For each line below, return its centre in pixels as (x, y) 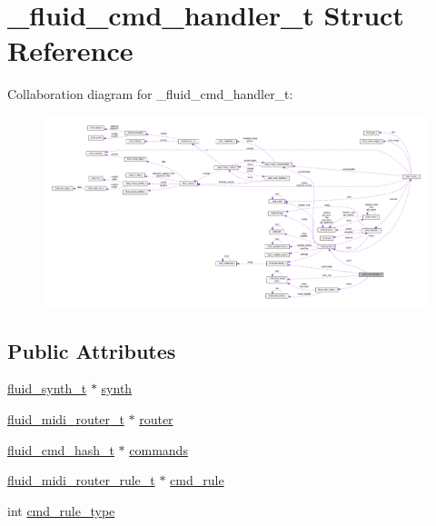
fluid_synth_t (47, 388)
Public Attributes (92, 350)
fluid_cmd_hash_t (61, 449)
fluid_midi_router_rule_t (81, 480)
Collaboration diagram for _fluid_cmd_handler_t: (150, 94)
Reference (70, 50)
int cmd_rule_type (61, 510)
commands (159, 449)
